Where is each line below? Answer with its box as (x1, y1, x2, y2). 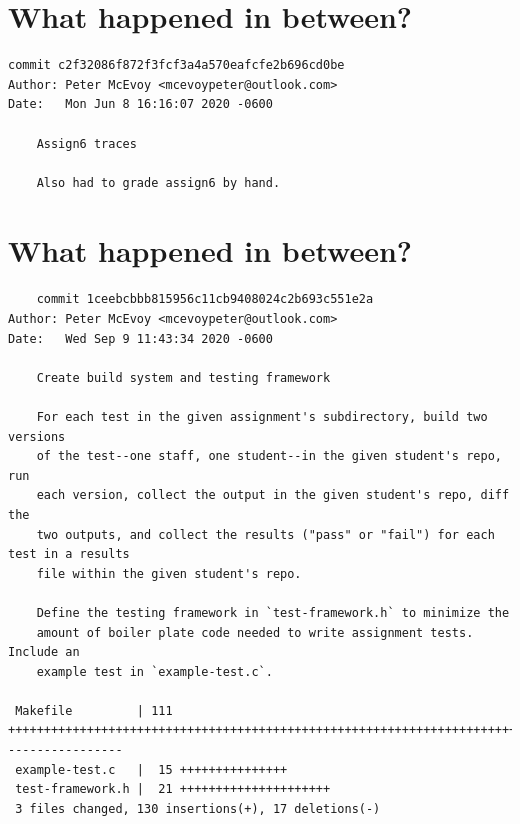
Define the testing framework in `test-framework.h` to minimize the (36, 605, 510, 620)
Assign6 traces (36, 136, 137, 151)
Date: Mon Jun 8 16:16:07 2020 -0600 (8, 97, 273, 112)
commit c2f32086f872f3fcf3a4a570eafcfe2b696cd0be (8, 58, 345, 73)
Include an (8, 645, 80, 660)
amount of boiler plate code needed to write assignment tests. (36, 625, 474, 640)
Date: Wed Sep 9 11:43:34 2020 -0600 (8, 331, 273, 346)
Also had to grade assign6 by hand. (36, 175, 281, 190)
